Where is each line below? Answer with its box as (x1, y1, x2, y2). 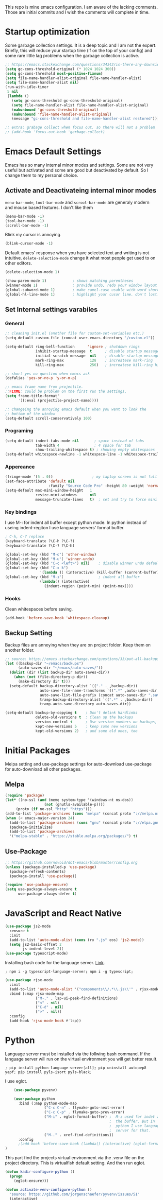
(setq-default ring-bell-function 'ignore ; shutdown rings (5, 345, 140, 349)
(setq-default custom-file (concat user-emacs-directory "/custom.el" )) (5, 335, 155, 341)
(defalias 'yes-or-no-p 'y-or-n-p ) (5, 376, 77, 381)
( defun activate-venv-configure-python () (5, 1187, 92, 1192)
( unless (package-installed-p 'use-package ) (5, 865, 97, 870)
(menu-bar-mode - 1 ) (5, 214, 45, 219)
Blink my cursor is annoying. (5, 232, 62, 238)
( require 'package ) (5, 793, 45, 798)
